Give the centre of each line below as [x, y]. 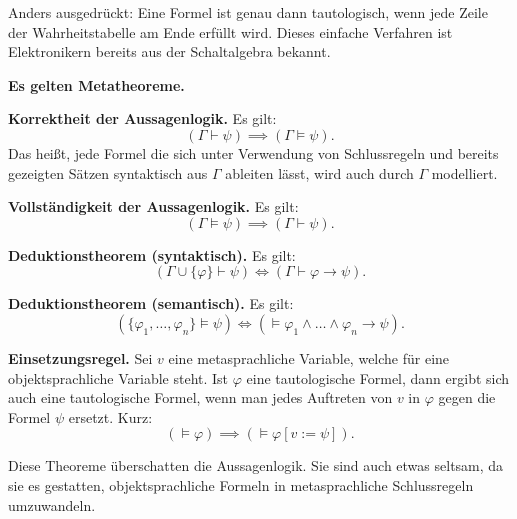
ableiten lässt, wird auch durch [319, 172]
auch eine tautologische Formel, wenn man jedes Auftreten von [200, 397]
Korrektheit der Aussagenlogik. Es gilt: [142, 118]
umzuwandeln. [52, 504]
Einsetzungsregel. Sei [80, 357]
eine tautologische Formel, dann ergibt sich [378, 377]
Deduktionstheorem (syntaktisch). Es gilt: [152, 254]
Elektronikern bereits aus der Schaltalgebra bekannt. [169, 51]
